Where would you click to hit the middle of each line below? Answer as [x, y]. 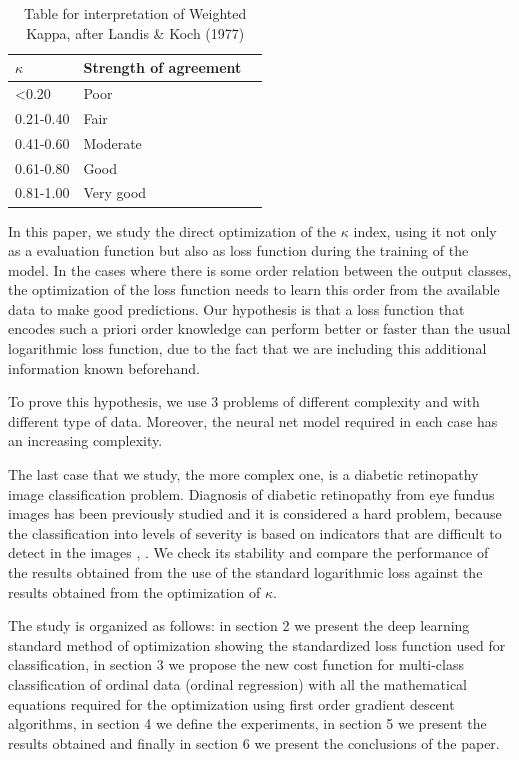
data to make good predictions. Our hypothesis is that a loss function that [236, 308]
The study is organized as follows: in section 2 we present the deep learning [239, 625]
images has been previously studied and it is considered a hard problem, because [255, 513]
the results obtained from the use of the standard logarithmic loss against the [245, 572]
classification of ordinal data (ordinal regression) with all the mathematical [237, 683]
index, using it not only [425, 230]
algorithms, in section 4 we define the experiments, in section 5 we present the [247, 723]
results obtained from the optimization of [134, 591]
